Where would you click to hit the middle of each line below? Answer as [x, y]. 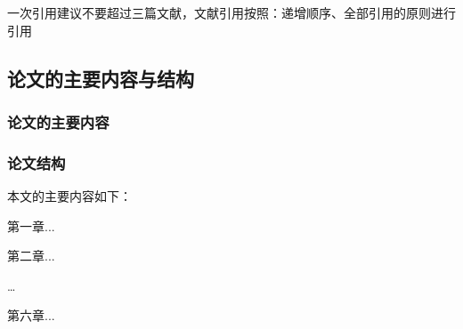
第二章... [31, 256]
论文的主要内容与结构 [101, 78]
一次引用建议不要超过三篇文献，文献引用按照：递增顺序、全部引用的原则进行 [231, 12]
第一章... [31, 225]
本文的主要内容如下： [69, 196]
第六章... [31, 315]
